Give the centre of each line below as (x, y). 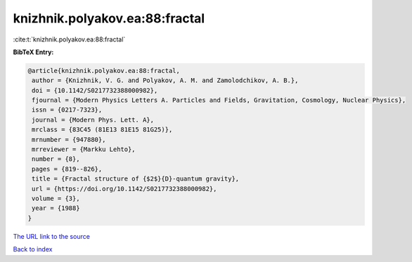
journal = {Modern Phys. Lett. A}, (93, 120)
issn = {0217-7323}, (67, 110)
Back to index (33, 249)
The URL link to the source (52, 236)
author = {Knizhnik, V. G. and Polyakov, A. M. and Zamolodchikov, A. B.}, (165, 80)
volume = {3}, (56, 198)
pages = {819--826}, (67, 169)
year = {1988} (56, 208)
